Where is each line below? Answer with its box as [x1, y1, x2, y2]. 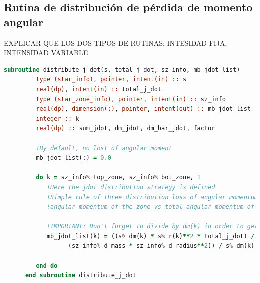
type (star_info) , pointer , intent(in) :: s [36, 76, 187, 83]
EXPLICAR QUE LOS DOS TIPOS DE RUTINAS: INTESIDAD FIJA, [4, 37, 227, 48]
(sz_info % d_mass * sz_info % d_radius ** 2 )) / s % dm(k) [68, 242, 255, 250]
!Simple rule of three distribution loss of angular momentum [46, 193, 258, 201]
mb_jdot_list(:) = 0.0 [36, 154, 111, 162]
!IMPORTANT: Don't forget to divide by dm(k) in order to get [46, 223, 258, 230]
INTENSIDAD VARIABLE [4, 47, 88, 58]
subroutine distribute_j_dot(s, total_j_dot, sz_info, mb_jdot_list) [4, 66, 240, 73]
